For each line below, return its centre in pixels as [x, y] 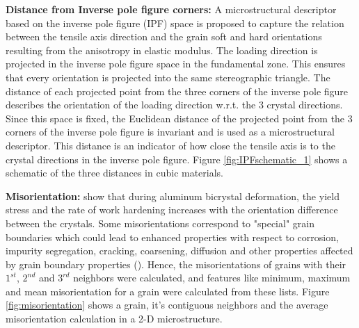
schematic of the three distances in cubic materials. [115, 173]
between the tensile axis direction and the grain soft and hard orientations [164, 36]
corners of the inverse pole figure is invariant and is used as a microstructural [170, 132]
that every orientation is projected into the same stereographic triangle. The [168, 77]
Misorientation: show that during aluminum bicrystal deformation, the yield [173, 196]
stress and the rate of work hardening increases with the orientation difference [172, 210]
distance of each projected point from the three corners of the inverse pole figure [177, 91]
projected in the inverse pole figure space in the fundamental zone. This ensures [176, 64]
